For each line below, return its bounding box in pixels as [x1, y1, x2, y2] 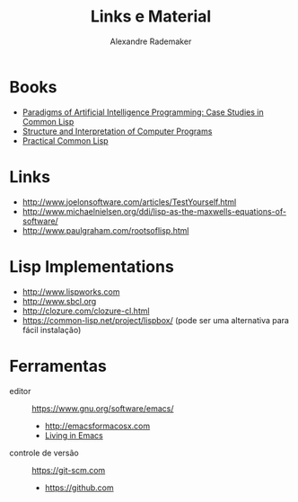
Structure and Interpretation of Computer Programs [22, 126, 213, 137]
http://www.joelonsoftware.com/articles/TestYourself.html [22, 196, 237, 207]
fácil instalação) [22, 324, 82, 335]
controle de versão [9, 447, 79, 458]
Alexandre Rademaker [110, 36, 192, 47]
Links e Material [90, 6, 212, 27]
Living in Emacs [44, 429, 103, 441]
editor [9, 385, 31, 396]
